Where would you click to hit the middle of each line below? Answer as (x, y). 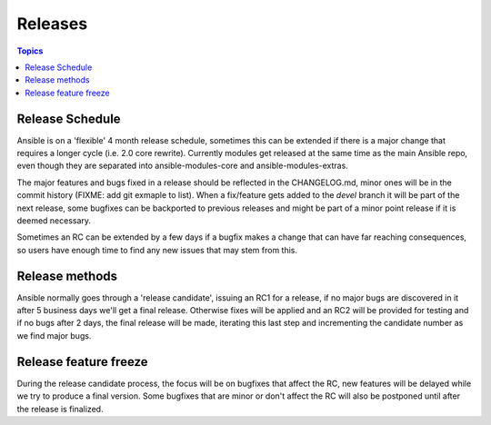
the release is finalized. (60, 409)
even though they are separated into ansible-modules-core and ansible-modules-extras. (183, 166)
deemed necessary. (54, 220)
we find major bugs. (54, 335)
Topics (30, 51)
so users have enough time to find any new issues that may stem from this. (157, 250)
